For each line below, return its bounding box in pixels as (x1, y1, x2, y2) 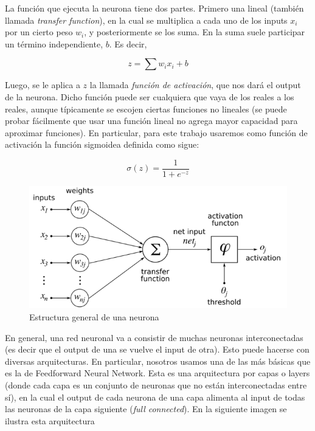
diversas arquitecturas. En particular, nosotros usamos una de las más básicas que (5, 354, 311, 367)
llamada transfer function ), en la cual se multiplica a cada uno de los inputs (5, 13, 288, 26)
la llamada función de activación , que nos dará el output (89, 78, 301, 91)
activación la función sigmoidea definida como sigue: (5, 138, 199, 151)
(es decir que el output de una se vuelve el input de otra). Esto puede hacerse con (5, 343, 310, 356)
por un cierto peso (5, 26, 73, 38)
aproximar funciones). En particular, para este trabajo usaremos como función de (5, 126, 308, 139)
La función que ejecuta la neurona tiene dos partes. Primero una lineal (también (5, 2, 304, 14)
